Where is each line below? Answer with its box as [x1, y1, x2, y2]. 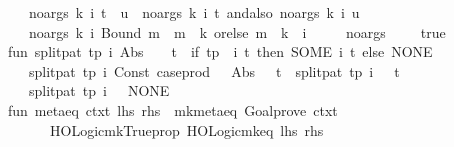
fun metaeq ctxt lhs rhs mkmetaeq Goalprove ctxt [7, 99, 338, 120]
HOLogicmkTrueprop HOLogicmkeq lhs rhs [49, 119, 324, 140]
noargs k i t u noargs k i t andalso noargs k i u [28, 2, 360, 22]
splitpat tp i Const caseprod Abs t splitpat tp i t [28, 60, 400, 81]
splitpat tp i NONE [28, 80, 170, 101]
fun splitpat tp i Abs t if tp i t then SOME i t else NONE [7, 41, 433, 62]
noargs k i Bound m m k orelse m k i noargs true [28, 21, 446, 42]
